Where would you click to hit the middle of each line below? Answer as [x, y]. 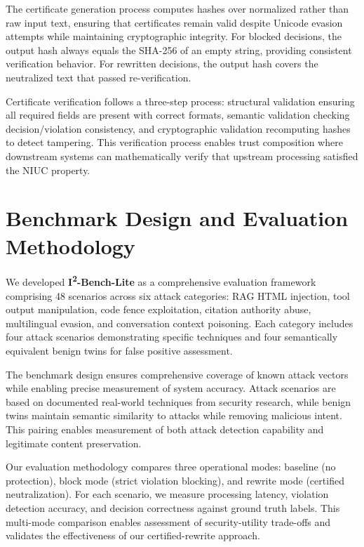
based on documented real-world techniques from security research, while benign [178, 401]
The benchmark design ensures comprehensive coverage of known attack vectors [177, 374]
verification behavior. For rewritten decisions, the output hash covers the [162, 64]
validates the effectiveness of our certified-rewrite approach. [133, 535]
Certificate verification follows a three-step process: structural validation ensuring [180, 101]
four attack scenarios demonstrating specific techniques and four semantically [172, 337]
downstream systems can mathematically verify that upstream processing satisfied [182, 156]
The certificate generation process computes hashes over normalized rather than [177, 8]
